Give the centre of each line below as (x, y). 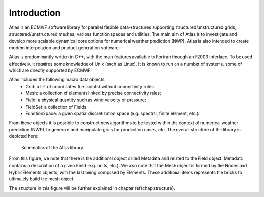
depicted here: (24, 136)
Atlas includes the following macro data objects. (57, 79)
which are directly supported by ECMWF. (51, 70)
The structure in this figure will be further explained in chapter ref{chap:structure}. (92, 188)
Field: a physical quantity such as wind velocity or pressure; (86, 100)
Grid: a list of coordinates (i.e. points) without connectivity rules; (90, 86)
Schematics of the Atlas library (52, 147)
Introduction (35, 13)
